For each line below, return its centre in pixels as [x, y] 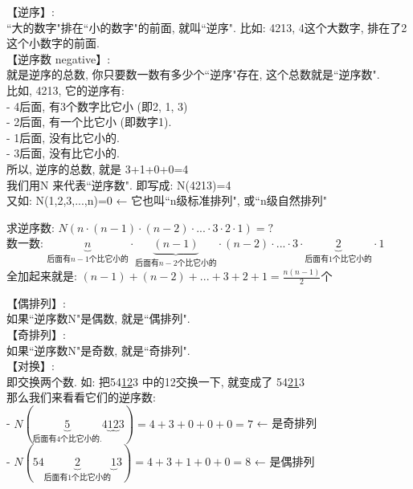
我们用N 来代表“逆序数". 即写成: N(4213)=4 [119, 184]
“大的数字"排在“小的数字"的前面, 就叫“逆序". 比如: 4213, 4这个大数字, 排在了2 [207, 27]
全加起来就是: [42, 276]
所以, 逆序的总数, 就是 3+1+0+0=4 [98, 168]
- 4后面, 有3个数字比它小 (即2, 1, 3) [97, 106]
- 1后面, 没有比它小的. [63, 137]
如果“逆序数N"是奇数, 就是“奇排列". [98, 350]
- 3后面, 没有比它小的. [63, 153]
